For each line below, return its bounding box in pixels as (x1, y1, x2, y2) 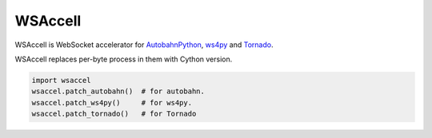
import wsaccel (31, 76, 91, 85)
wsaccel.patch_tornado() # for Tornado (31, 109, 197, 119)
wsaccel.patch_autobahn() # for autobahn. (31, 87, 206, 96)
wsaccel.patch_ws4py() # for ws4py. (31, 98, 192, 107)
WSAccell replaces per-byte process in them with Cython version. (14, 54, 233, 64)
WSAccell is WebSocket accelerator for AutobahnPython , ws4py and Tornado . (14, 40, 274, 49)
